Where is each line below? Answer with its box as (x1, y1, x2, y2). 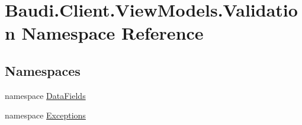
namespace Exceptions (5, 109, 86, 121)
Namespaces (5, 61, 81, 79)
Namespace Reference (21, 21, 204, 45)
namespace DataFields (5, 89, 86, 101)
